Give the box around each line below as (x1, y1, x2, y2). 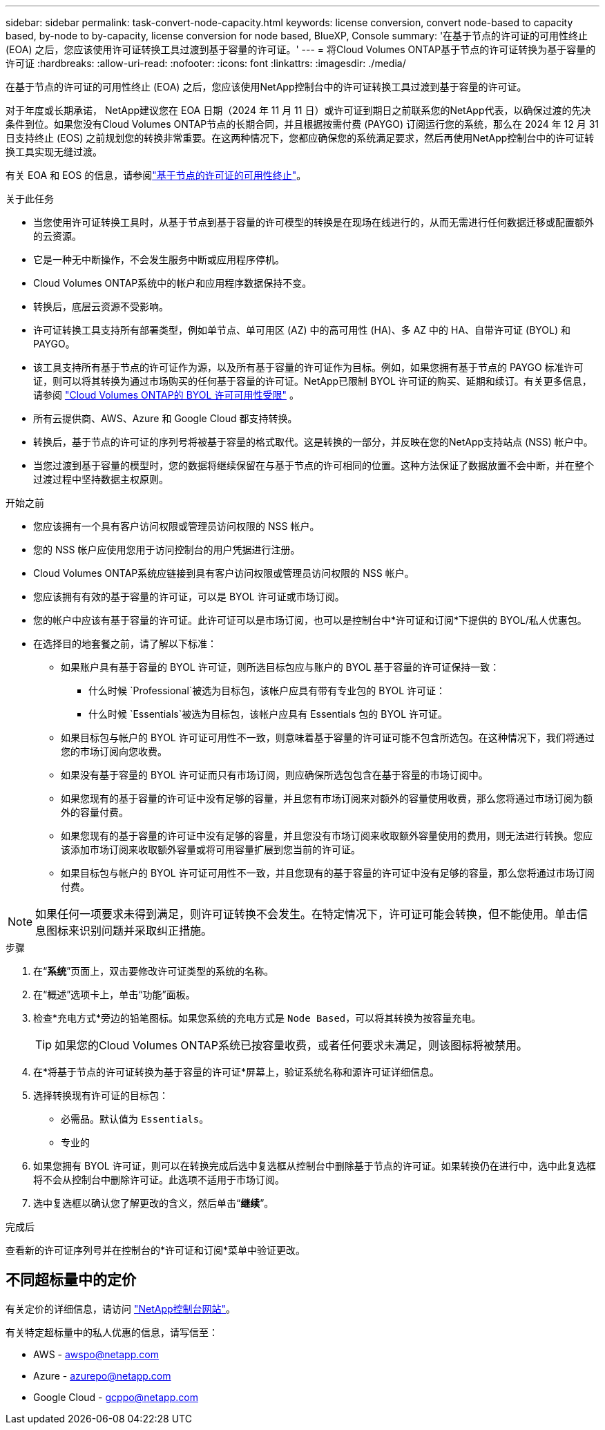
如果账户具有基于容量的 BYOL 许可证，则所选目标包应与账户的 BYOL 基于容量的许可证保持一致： (61, 661, 500, 673)
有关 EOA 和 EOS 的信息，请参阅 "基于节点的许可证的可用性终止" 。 (6, 169, 307, 181)
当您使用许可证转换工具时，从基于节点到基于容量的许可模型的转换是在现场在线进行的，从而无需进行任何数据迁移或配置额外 (33, 216, 594, 228)
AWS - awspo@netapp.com (33, 1348, 159, 1360)
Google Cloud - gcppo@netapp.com (33, 1391, 198, 1403)
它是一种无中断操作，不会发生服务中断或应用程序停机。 (33, 254, 285, 265)
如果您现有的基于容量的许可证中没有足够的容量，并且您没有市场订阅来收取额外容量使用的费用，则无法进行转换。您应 (61, 830, 593, 841)
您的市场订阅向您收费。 (61, 745, 167, 757)
